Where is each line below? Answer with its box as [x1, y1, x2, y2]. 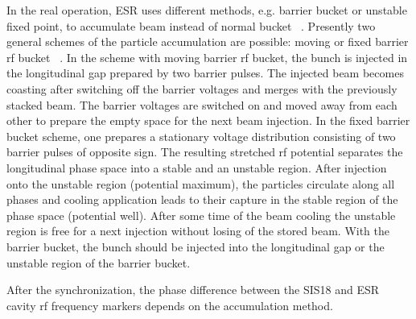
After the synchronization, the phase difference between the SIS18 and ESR [6, 281, 380, 298]
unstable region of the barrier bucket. [6, 254, 191, 271]
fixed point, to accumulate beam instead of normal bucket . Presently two [6, 17, 376, 34]
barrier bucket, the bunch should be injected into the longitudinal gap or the [6, 238, 385, 255]
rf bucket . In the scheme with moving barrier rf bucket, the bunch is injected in [6, 48, 408, 65]
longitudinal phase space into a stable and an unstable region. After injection [6, 159, 387, 176]
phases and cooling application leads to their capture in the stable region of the [6, 191, 398, 208]
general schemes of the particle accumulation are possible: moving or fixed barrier [6, 33, 409, 50]
